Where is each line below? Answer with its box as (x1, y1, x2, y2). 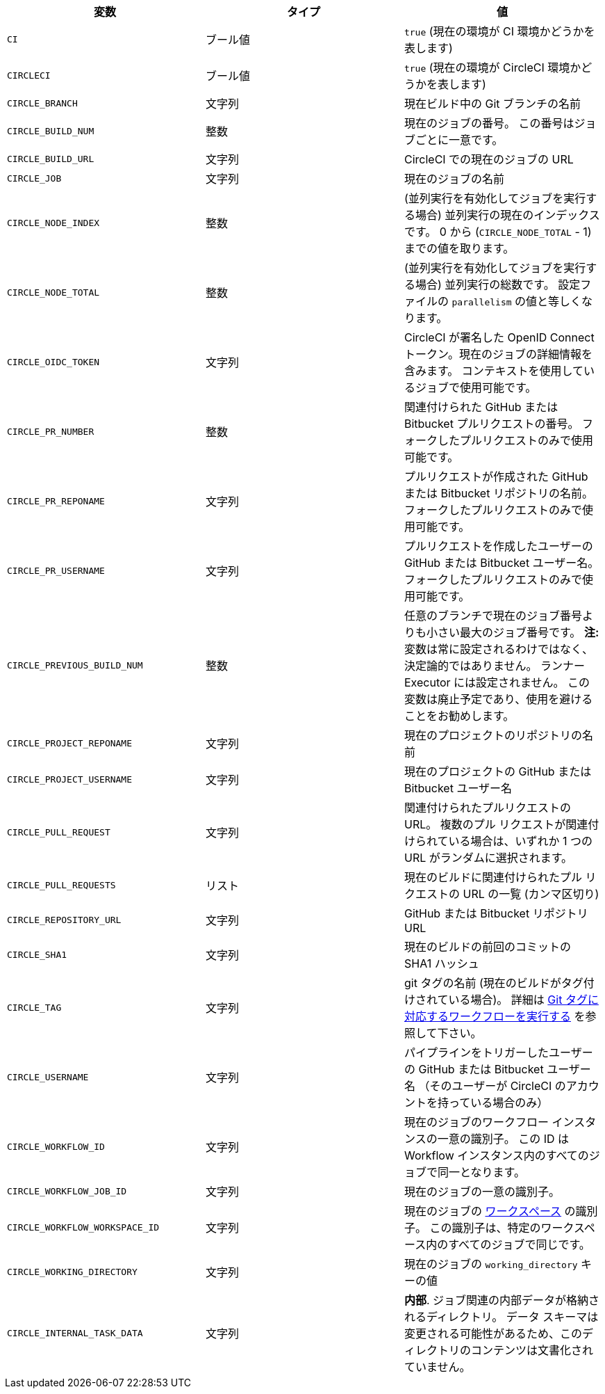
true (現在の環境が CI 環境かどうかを (404, 24, 595, 38)
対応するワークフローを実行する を (404, 1009, 586, 1023)
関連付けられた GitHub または (404, 400, 558, 414)
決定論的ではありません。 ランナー (404, 659, 585, 673)
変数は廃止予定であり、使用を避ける (404, 692, 593, 706)
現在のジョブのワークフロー (404, 1115, 549, 1129)
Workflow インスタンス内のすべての (404, 1148, 589, 1162)
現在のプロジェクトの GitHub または (404, 764, 592, 778)
